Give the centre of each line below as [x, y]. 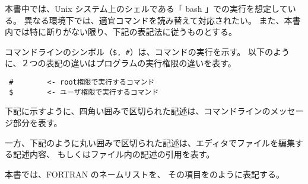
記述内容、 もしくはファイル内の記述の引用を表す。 [114, 154]
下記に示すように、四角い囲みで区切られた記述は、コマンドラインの [138, 111]
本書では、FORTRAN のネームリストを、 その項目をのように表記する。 [145, 174]
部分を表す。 [37, 122]
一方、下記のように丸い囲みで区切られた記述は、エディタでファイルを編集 [150, 142]
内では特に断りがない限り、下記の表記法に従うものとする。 [121, 32]
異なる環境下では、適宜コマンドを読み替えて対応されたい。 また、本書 [162, 20]
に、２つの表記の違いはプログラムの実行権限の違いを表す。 [120, 63]
